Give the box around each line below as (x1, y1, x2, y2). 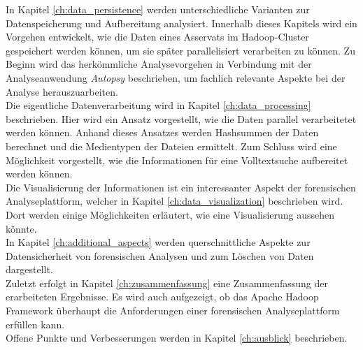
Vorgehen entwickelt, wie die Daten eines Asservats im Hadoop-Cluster (6, 29, 309, 44)
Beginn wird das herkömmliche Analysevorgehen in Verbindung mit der (6, 57, 312, 71)
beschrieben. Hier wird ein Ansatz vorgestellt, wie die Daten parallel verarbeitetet (6, 111, 357, 126)
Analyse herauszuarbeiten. (6, 84, 118, 99)
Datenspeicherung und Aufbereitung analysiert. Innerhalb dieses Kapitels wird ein (6, 15, 357, 30)
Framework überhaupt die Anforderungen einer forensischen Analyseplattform (6, 303, 340, 318)
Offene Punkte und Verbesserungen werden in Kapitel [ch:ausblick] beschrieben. (6, 330, 348, 345)
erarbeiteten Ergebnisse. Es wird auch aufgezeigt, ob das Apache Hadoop (6, 289, 319, 304)
